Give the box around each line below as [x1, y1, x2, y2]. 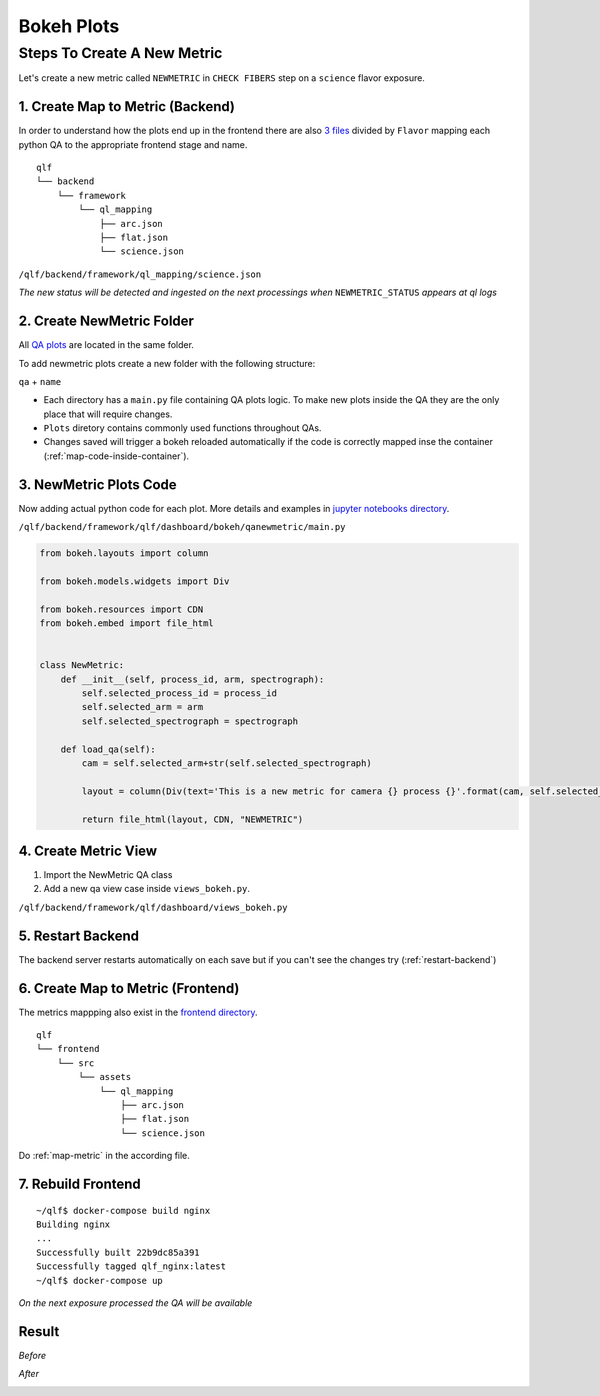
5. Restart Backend [18, 927, 140, 944]
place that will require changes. [43, 408, 173, 420]
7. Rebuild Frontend [18, 1175, 142, 1192]
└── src [56, 1057, 95, 1069]
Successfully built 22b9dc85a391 [36, 1246, 200, 1258]
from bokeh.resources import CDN [39, 603, 204, 615]
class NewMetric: [39, 660, 125, 671]
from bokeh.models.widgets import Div [39, 575, 230, 587]
